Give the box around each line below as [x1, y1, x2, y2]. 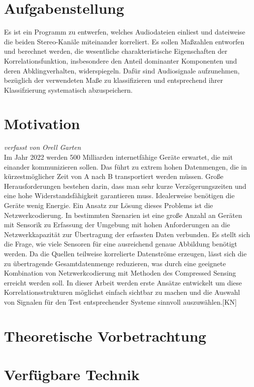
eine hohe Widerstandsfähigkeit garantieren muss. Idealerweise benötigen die [4, 190, 235, 201]
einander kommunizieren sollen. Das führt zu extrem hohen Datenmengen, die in [4, 161, 247, 172]
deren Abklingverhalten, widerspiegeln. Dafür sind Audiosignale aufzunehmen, [4, 65, 240, 75]
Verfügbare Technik [4, 364, 140, 385]
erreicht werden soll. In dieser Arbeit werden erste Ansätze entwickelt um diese [4, 277, 242, 287]
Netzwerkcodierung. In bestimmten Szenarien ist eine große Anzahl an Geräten [4, 210, 242, 220]
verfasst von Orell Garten [4, 142, 81, 152]
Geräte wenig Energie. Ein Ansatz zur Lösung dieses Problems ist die [4, 200, 213, 210]
